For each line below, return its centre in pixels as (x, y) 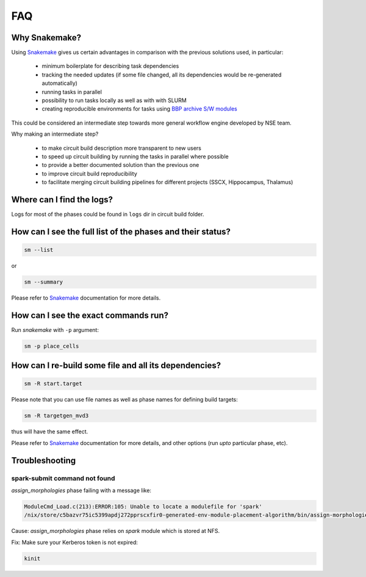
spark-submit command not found (63, 478)
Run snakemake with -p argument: (55, 329)
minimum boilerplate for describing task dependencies (110, 66)
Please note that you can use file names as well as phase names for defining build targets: (124, 400)
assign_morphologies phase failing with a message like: (81, 490)
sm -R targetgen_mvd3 (56, 416)
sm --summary (44, 282)
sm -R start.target (53, 384)
